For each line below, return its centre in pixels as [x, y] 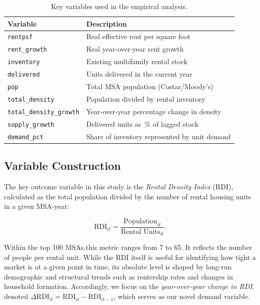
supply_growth [31, 124]
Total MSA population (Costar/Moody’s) [150, 86]
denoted [16, 296]
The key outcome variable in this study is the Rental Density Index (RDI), [119, 187]
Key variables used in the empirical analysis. [119, 6]
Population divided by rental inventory [146, 99]
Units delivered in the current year [139, 74]
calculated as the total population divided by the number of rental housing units [128, 196]
